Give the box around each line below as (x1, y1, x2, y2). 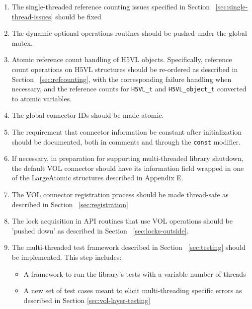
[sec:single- (215, 1, 248, 11)
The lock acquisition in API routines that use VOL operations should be (11, 216, 233, 226)
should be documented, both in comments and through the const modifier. (11, 136, 241, 147)
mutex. (11, 37, 33, 48)
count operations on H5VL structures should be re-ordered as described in (11, 64, 238, 74)
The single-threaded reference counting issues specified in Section (11, 1, 210, 11)
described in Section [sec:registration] (11, 199, 128, 209)
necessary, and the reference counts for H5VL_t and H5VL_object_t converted (11, 83, 247, 94)
